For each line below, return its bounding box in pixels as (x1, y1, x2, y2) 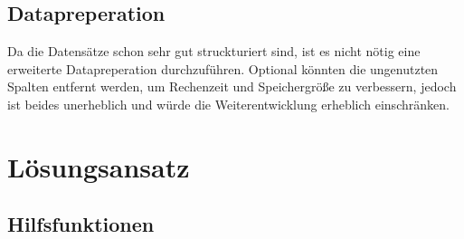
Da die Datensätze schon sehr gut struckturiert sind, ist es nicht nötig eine (7, 42, 421, 61)
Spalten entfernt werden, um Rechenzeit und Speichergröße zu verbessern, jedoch (7, 77, 457, 96)
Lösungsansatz (7, 148, 190, 185)
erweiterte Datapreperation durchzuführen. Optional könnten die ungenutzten (7, 59, 439, 78)
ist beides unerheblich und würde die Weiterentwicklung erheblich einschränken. (7, 94, 450, 113)
